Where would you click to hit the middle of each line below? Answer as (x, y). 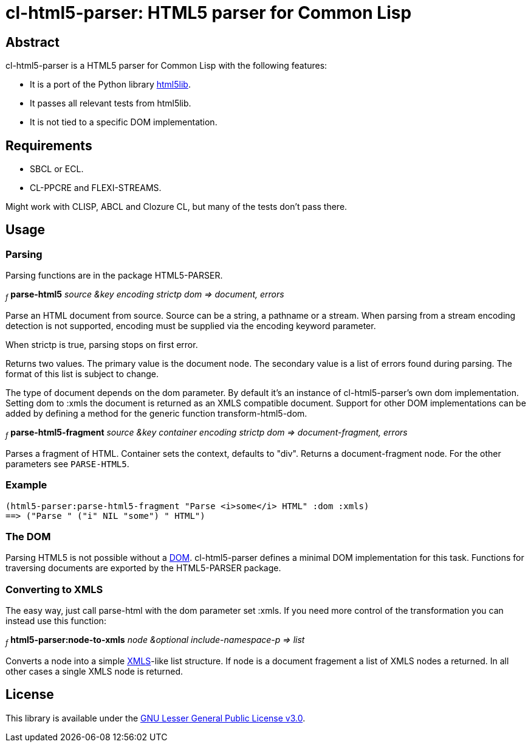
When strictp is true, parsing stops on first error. (102, 345)
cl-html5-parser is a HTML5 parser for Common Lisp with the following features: (166, 66)
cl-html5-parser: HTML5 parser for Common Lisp (209, 13)
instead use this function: (56, 621)
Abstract (33, 42)
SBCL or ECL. (57, 169)
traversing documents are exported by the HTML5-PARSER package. (143, 568)
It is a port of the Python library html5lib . (110, 85)
